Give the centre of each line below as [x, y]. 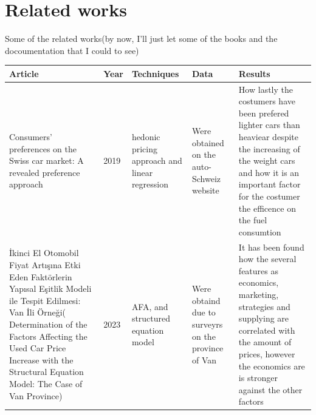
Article [24, 73]
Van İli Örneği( [38, 312]
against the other [270, 389]
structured [151, 318]
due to [204, 312]
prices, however [267, 353]
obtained [208, 142]
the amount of [265, 342]
